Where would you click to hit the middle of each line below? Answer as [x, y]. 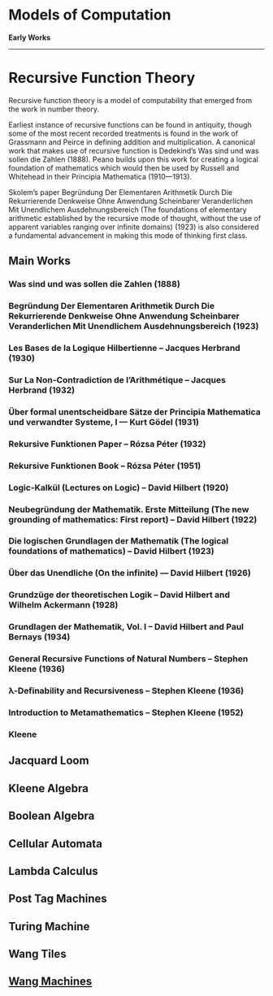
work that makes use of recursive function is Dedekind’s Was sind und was [134, 150]
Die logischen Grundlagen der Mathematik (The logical [119, 541]
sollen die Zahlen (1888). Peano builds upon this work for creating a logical [133, 159]
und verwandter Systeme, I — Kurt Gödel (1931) [104, 422]
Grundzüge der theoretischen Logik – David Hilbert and [119, 595]
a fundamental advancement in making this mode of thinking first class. [128, 235]
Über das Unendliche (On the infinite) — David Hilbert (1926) [130, 573]
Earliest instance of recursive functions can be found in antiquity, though [130, 124]
